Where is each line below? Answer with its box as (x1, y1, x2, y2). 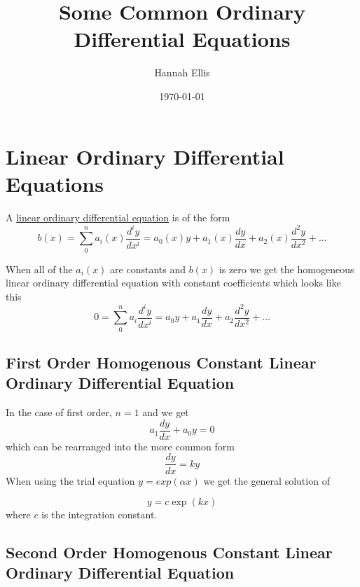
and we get (142, 405, 189, 420)
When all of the (6, 261, 73, 276)
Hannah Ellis (154, 65, 210, 80)
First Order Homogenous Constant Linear (6, 351, 317, 373)
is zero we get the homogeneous (219, 261, 354, 276)
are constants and (110, 261, 186, 276)
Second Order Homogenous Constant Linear (6, 541, 333, 563)
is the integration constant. (41, 507, 158, 522)
